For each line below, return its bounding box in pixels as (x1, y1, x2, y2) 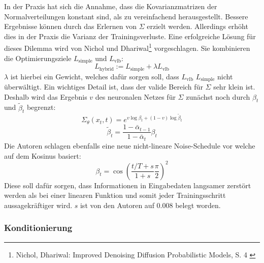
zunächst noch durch (186, 91, 250, 102)
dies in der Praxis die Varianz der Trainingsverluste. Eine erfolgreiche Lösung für (4, 31, 256, 41)
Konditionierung (4, 221, 73, 234)
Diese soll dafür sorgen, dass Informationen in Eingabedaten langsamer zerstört (4, 180, 251, 190)
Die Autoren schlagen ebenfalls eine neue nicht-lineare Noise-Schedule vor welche (4, 140, 255, 151)
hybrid (99, 66, 114, 72)
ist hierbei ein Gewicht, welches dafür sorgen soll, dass (10, 71, 179, 81)
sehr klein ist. (213, 81, 255, 92)
